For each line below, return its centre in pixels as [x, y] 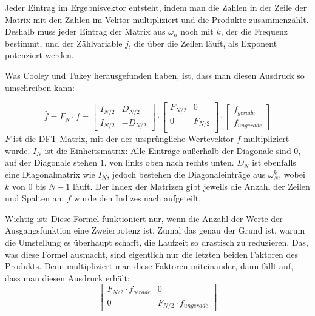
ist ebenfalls [274, 162]
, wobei [292, 174]
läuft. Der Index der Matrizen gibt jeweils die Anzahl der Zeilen [191, 186]
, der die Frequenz [254, 31]
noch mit [197, 31]
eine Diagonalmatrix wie [50, 174]
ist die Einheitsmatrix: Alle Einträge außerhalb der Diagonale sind [168, 150]
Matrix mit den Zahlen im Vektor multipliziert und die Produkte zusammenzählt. [157, 19]
